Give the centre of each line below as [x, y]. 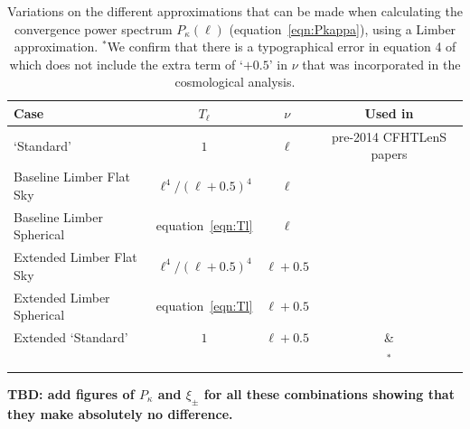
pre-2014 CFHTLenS [389, 136]
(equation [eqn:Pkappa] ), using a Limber [343, 28]
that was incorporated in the [381, 64]
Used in [389, 112]
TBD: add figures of [71, 393]
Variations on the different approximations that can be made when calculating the [235, 11]
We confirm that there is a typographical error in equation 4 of [282, 47]
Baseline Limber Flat [72, 177]
